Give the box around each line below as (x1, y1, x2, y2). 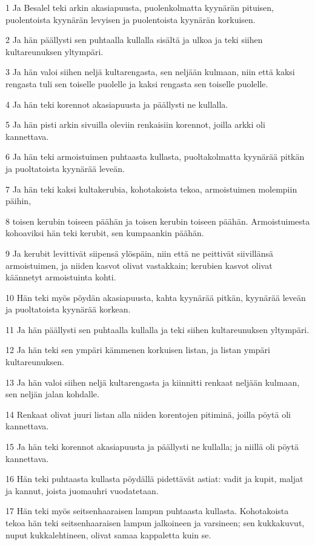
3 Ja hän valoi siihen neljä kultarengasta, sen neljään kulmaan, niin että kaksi (5, 65, 295, 78)
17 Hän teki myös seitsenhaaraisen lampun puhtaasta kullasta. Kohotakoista (5, 504, 289, 517)
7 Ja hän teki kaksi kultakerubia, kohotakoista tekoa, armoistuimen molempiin (5, 182, 297, 195)
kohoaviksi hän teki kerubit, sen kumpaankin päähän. (5, 226, 204, 239)
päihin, (5, 194, 31, 207)
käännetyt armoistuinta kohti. (5, 271, 116, 283)
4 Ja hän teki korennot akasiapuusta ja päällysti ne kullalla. (5, 97, 228, 110)
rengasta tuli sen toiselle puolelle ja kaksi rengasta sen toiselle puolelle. (5, 77, 268, 90)
